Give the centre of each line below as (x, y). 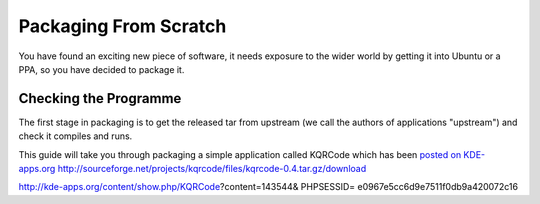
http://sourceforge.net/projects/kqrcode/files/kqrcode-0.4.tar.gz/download (212, 169)
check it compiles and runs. (75, 136)
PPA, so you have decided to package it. (101, 69)
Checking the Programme (100, 98)
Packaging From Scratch (122, 26)
